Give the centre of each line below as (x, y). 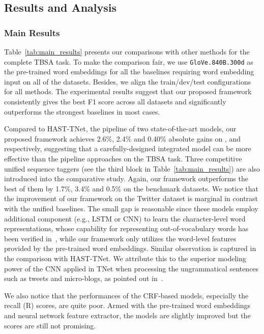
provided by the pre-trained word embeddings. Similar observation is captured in (130, 248)
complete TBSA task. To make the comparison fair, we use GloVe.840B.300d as (129, 61)
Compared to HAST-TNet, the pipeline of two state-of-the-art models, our (120, 129)
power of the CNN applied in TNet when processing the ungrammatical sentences (131, 268)
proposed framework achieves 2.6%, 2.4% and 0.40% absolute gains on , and (123, 138)
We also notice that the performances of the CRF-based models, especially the (126, 295)
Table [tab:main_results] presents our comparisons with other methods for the (127, 51)
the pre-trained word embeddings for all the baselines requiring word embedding (129, 72)
